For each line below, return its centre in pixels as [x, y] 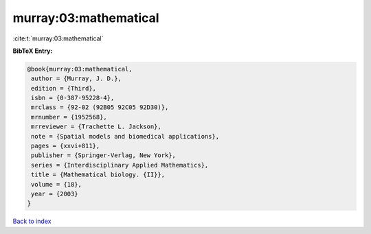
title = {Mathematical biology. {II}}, [98, 175]
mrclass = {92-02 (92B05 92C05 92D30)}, [100, 107]
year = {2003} [55, 194]
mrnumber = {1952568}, [69, 117]
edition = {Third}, [64, 88]
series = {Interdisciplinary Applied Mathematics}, [120, 165]
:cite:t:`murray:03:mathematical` [58, 38]
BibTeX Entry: [33, 51]
